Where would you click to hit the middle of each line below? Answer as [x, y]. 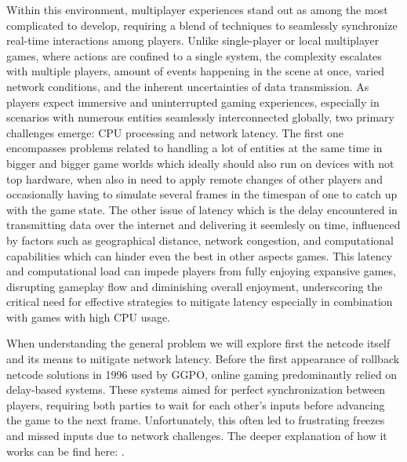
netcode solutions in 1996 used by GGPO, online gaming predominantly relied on [202, 374]
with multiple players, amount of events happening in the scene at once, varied [196, 71]
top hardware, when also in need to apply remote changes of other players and [194, 178]
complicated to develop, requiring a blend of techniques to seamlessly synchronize [202, 25]
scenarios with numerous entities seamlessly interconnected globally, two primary [200, 117]
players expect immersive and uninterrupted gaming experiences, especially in [193, 102]
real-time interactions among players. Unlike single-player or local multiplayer [193, 40]
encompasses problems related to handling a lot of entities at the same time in [194, 148]
